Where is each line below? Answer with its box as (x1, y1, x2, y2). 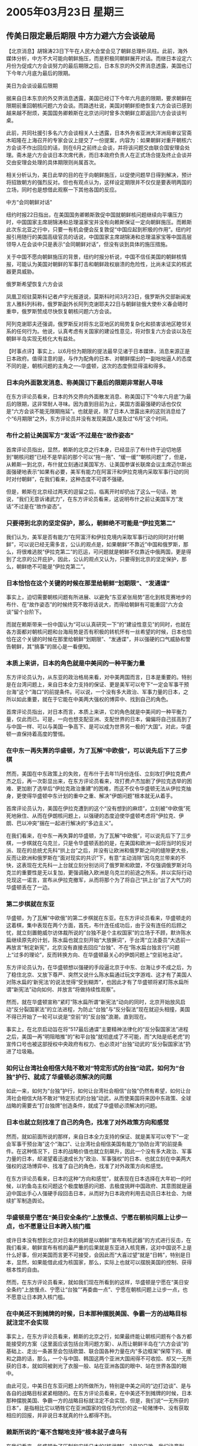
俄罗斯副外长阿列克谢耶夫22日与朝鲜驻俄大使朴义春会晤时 (47, 300, 189, 307)
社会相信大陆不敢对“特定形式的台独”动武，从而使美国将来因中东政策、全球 (11, 1095, 192, 1102)
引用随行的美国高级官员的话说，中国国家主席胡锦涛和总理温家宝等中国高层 (11, 234, 192, 240)
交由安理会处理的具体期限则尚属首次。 (6, 159, 99, 166)
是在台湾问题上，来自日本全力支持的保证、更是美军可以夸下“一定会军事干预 (6, 681, 190, 688)
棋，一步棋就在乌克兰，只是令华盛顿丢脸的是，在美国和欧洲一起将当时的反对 (6, 839, 192, 847)
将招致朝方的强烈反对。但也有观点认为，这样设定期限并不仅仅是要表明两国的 (6, 179, 192, 186)
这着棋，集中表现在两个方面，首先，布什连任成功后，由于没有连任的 (6, 922, 171, 929)
